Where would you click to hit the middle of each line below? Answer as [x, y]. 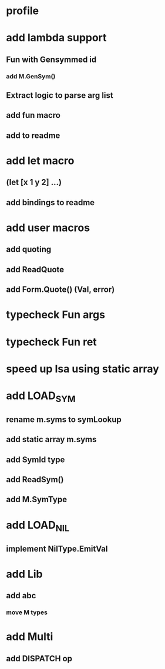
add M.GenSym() [31, 76]
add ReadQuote [35, 269]
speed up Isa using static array [83, 369]
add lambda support [56, 38]
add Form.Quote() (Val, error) [60, 290]
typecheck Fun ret [51, 342]
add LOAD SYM [41, 397]
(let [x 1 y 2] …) [34, 182]
